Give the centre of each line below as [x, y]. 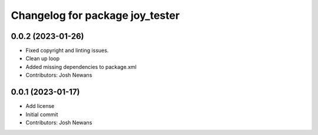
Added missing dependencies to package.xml [81, 67]
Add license [40, 106]
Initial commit [42, 114]
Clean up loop [43, 58]
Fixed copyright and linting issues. [67, 51]
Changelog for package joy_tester [95, 15]
